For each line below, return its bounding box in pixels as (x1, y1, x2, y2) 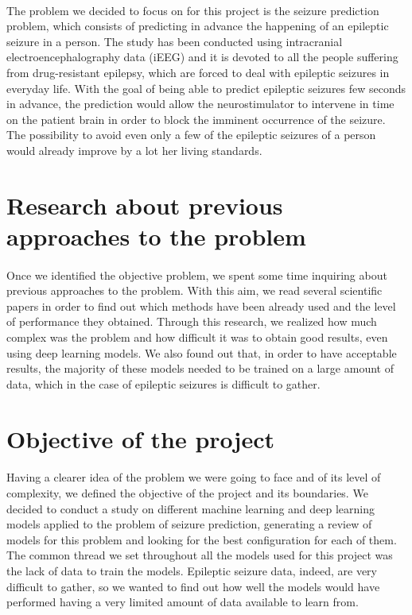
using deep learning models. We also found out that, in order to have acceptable (6, 344, 397, 361)
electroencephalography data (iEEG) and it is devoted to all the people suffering (6, 48, 398, 65)
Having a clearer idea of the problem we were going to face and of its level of (6, 469, 381, 485)
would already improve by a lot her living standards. (6, 141, 262, 158)
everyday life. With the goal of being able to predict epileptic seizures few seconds (6, 79, 406, 96)
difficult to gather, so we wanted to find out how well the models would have (6, 578, 380, 594)
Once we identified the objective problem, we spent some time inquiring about (6, 266, 387, 283)
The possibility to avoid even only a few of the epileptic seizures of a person (6, 126, 376, 143)
